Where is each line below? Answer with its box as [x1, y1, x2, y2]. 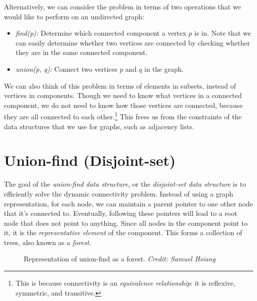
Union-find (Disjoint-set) [4, 150, 176, 170]
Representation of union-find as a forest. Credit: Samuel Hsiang [24, 253, 215, 264]
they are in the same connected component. [15, 47, 148, 57]
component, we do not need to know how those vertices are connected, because [4, 100, 243, 110]
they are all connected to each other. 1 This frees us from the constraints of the [4, 110, 242, 121]
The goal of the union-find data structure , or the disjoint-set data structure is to [4, 179, 246, 189]
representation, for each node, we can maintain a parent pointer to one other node [4, 198, 253, 208]
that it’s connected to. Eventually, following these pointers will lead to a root [4, 208, 237, 218]
